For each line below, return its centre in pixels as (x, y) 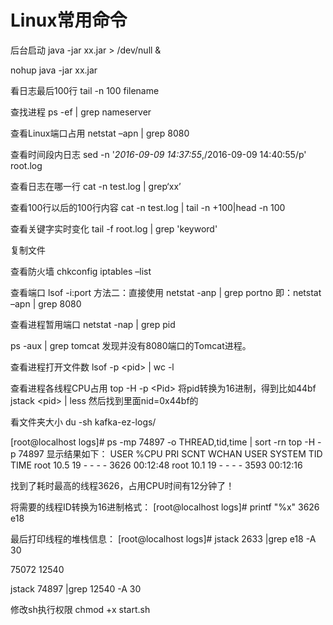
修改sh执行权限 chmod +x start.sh (80, 609)
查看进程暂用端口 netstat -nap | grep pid (93, 324)
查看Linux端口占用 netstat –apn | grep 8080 (100, 133)
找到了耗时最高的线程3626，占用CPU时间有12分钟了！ (122, 485)
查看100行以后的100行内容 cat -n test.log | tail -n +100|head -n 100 (148, 207)
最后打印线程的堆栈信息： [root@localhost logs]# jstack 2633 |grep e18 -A (163, 538)
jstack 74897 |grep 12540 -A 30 (76, 588)
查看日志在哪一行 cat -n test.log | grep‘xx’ (96, 186)
